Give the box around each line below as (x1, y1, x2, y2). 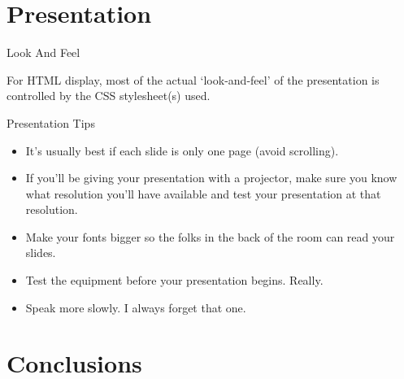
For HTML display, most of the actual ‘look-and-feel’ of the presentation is (7, 71, 380, 88)
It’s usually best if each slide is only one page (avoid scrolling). (25, 142, 339, 159)
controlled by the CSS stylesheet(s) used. (7, 87, 211, 104)
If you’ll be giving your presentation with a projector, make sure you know (25, 169, 397, 186)
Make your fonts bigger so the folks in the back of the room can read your (25, 228, 395, 245)
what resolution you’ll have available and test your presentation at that (25, 185, 381, 202)
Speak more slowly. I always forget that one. (25, 298, 246, 316)
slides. (25, 244, 56, 261)
